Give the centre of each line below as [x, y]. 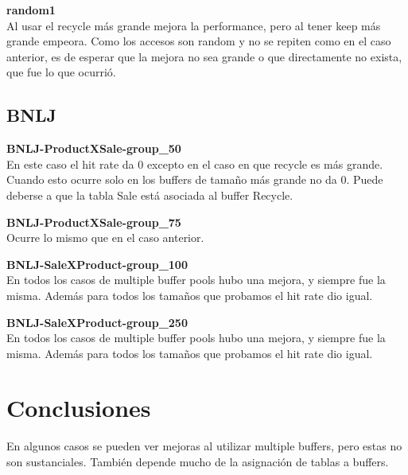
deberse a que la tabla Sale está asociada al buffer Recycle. [150, 195]
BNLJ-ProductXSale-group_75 [94, 222]
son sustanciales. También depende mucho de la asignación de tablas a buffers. [198, 462]
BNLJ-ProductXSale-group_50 [94, 148]
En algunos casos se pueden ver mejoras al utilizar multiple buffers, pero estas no [204, 446]
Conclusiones [79, 408]
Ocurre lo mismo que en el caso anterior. [105, 237]
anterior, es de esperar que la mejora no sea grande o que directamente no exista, [204, 56]
